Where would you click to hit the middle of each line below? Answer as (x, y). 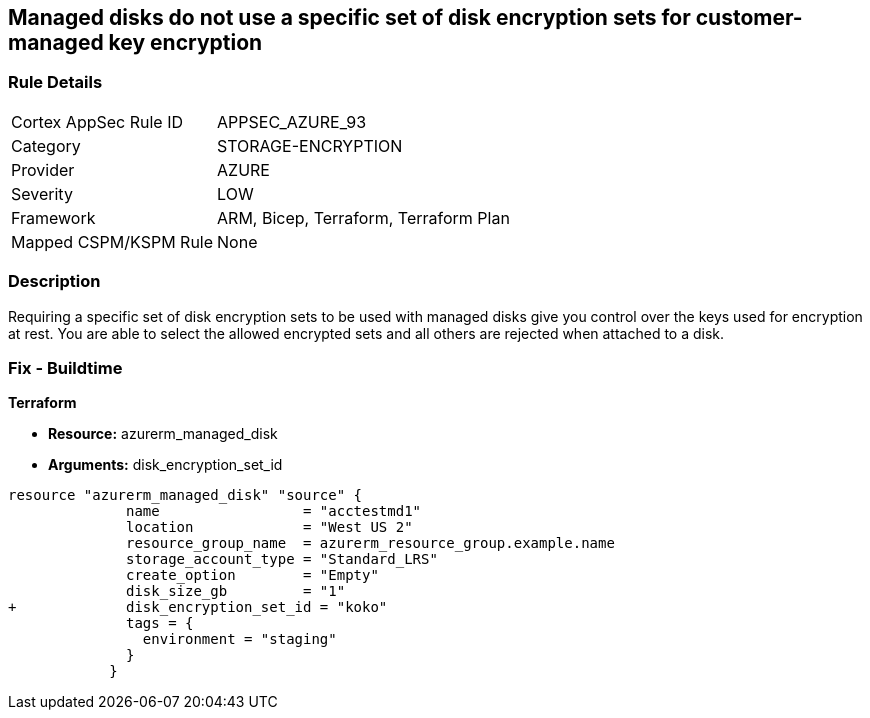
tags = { (160, 623)
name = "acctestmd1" (274, 511)
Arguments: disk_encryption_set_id (165, 465)
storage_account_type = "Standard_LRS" (282, 559)
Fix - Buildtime (65, 367)
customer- (749, 17)
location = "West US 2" (269, 527)
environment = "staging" (239, 639)
